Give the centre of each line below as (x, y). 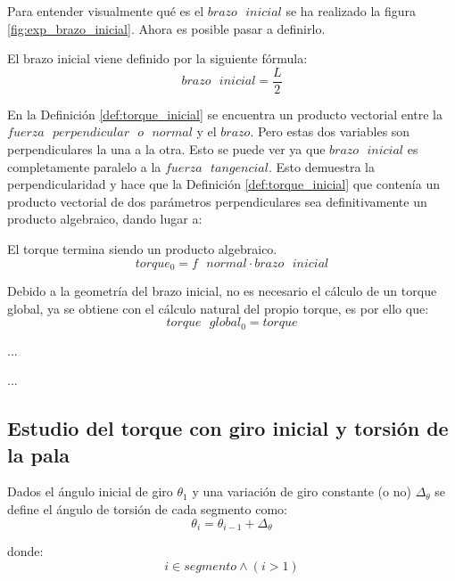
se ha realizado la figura (351, 11)
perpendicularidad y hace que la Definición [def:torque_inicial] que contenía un (223, 184)
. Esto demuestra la (321, 166)
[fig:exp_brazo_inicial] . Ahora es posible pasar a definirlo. (166, 28)
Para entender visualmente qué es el (106, 11)
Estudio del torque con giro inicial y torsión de (228, 428)
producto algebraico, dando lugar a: (105, 219)
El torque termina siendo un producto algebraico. (142, 249)
